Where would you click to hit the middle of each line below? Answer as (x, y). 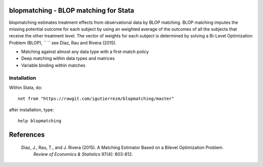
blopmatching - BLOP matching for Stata (72, 10)
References (27, 135)
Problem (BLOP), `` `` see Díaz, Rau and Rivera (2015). (63, 43)
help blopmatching (40, 121)
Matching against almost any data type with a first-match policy (85, 52)
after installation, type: (31, 110)
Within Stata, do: (26, 87)
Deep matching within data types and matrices (68, 58)
